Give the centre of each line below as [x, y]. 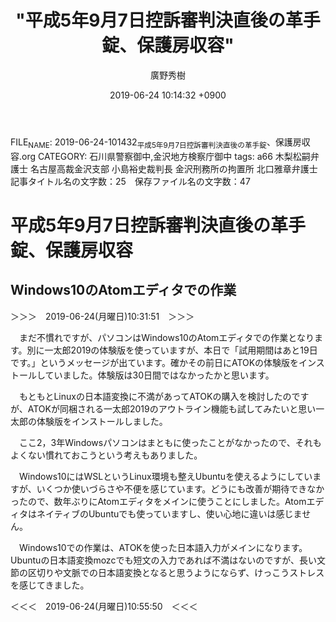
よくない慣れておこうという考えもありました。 [106, 455]
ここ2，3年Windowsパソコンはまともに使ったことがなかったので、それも [170, 442]
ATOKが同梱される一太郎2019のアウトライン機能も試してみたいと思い [172, 408]
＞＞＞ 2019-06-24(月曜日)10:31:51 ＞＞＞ [102, 316]
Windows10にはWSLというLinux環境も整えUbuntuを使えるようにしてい [165, 476]
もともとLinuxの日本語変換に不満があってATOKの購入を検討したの [155, 396]
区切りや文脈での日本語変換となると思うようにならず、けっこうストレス [176, 572]
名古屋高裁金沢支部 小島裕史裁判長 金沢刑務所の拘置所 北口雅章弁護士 [173, 168]
